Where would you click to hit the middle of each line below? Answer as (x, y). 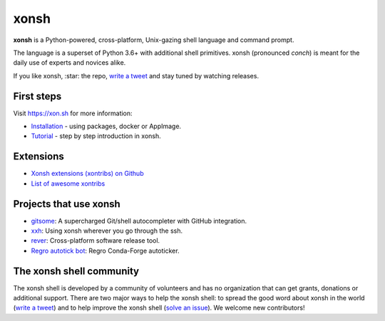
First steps (37, 96)
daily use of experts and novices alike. (70, 63)
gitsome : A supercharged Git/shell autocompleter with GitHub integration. (139, 221)
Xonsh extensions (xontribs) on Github (87, 174)
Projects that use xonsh (67, 204)
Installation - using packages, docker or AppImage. (106, 126)
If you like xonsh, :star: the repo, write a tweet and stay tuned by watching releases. (136, 75)
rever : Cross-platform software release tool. (96, 241)
